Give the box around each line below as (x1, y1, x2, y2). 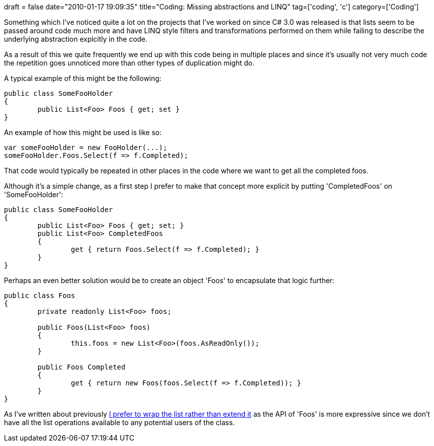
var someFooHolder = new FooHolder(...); (4, 144, 167, 151)
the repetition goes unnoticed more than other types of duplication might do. (4, 59, 255, 67)
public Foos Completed (37, 363, 126, 371)
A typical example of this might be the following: (4, 74, 161, 82)
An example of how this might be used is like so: (4, 128, 162, 137)
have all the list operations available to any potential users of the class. (4, 418, 235, 427)
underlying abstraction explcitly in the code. (4, 35, 147, 43)
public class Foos (4, 292, 75, 299)
